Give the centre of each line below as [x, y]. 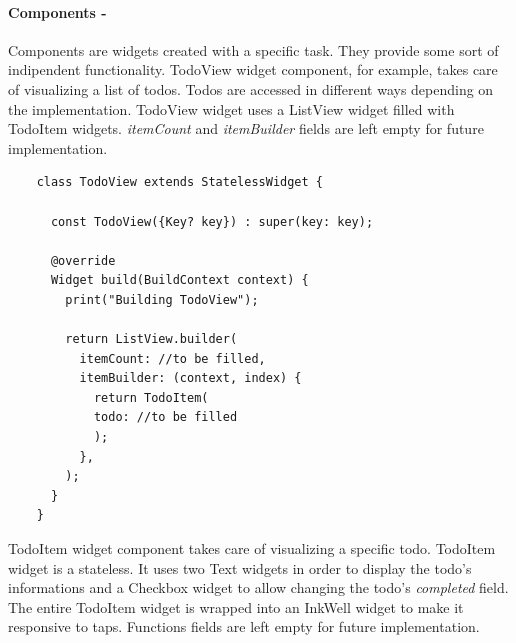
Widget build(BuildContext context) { [179, 280]
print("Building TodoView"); [162, 299]
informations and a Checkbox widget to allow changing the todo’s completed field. [258, 587]
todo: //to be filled [165, 417]
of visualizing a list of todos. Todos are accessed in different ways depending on [251, 88]
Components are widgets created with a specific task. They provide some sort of [253, 49]
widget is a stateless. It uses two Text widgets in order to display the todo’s [240, 567]
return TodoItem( [151, 397]
